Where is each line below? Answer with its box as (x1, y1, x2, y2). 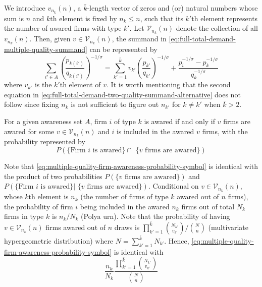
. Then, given (29, 33, 71, 44)
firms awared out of (45, 221, 106, 232)
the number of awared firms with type (4, 23, 122, 33)
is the (34, 79, 52, 90)
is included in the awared (116, 126, 194, 136)
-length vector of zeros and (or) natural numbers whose (87, 3, 258, 13)
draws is (114, 221, 140, 232)
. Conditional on (148, 181, 199, 191)
